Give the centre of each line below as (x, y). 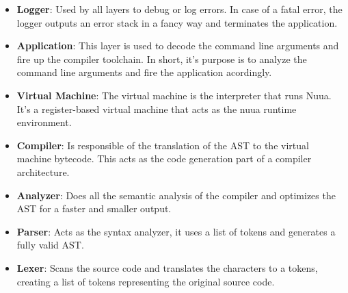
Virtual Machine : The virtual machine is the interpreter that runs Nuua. (174, 95)
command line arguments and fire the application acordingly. (144, 72)
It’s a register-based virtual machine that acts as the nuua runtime (157, 109)
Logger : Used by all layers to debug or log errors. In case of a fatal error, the (179, 9)
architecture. (43, 171)
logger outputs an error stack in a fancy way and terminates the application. (177, 22)
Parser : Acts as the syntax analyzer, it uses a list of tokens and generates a (176, 231)
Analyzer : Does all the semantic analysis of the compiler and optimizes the (176, 195)
